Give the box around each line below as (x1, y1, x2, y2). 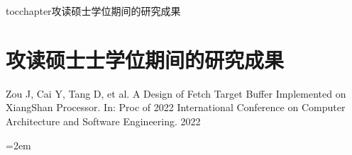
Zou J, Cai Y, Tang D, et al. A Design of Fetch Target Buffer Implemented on (6, 86, 346, 101)
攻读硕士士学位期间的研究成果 (6, 45, 285, 74)
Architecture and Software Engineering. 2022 (6, 113, 201, 128)
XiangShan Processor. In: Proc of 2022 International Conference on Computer (6, 100, 346, 115)
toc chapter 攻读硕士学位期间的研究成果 (6, 4, 181, 18)
